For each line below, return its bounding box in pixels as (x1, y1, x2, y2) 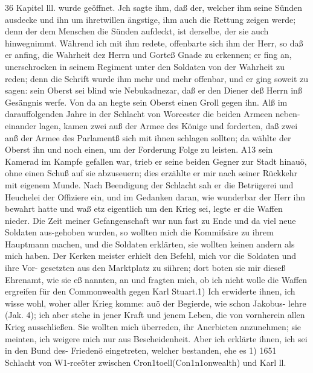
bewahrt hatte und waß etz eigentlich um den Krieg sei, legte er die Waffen (5, 202, 283, 215)
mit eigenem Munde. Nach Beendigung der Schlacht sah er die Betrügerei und (5, 178, 294, 191)
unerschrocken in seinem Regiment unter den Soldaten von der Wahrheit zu (5, 60, 285, 72)
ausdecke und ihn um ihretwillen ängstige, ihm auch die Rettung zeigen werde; (5, 13, 296, 25)
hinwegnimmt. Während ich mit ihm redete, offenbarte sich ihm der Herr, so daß (5, 36, 303, 49)
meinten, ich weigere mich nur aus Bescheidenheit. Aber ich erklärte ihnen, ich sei (5, 332, 308, 345)
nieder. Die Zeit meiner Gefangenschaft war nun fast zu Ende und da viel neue (5, 214, 296, 226)
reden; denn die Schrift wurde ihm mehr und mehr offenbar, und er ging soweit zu (5, 72, 309, 84)
